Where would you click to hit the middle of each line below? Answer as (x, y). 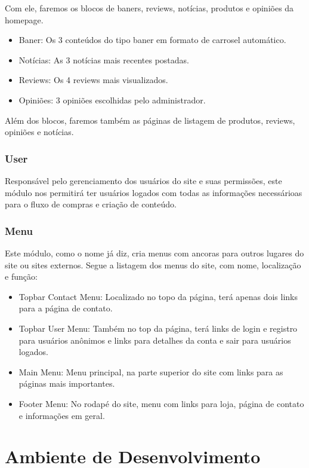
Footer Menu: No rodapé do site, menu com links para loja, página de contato (161, 403)
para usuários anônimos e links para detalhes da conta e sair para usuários (155, 340)
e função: (21, 276)
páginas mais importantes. (67, 383)
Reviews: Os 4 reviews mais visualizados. (93, 80)
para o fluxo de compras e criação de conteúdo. (91, 204)
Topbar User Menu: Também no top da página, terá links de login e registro (158, 328)
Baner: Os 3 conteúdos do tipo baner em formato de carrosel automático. (152, 40)
